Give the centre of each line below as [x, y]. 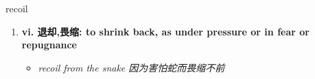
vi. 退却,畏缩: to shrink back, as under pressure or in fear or [165, 31]
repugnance [49, 45]
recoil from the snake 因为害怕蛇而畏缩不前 [131, 67]
